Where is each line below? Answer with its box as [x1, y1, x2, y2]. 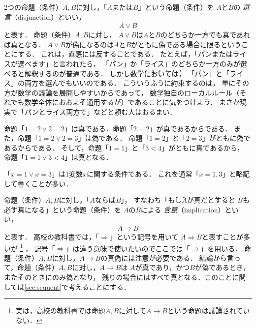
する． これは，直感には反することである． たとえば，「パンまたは [18, 49, 233, 59]
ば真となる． [4, 39, 45, 49]
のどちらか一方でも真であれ [160, 30, 250, 40]
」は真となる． [64, 152, 113, 162]
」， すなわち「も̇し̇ [121, 195, 182, 205]
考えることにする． [68, 281, 130, 292]
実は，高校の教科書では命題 [15, 305, 105, 316]
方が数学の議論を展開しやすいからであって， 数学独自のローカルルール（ [4, 87, 240, 97]
